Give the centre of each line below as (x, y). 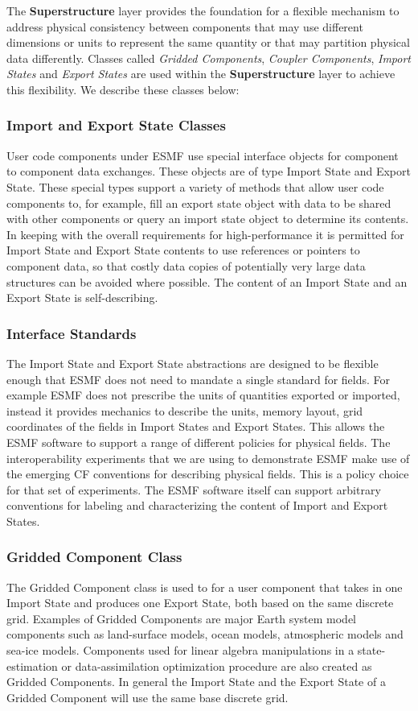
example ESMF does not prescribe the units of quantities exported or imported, (203, 395)
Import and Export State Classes (116, 125)
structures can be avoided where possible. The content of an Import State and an (207, 281)
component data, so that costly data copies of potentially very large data (186, 265)
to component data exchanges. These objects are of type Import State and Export (209, 171)
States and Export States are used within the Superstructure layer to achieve (201, 74)
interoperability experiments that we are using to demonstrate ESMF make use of (208, 458)
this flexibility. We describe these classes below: (123, 89)
